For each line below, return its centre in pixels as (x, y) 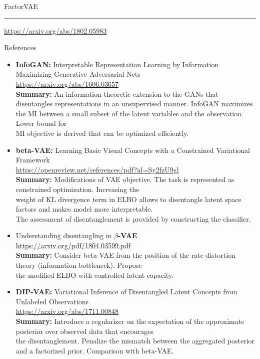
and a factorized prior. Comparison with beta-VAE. (95, 350)
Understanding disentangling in (64, 235)
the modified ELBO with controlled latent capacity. (95, 275)
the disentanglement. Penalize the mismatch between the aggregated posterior (135, 341)
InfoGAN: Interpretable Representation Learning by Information (117, 64)
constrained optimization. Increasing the (77, 189)
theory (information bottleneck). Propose (79, 265)
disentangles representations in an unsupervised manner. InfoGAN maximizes (134, 104)
